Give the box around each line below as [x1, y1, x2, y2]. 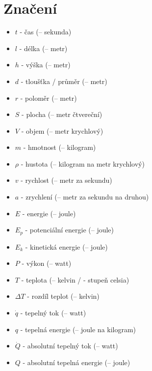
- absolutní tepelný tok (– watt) [23, 341, 118, 351]
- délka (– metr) [19, 43, 68, 53]
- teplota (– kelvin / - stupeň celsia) [21, 274, 129, 285]
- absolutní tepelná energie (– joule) [23, 357, 130, 367]
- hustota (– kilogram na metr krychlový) [21, 158, 145, 169]
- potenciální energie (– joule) [25, 225, 114, 235]
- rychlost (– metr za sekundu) [21, 175, 112, 185]
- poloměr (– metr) [20, 92, 77, 103]
